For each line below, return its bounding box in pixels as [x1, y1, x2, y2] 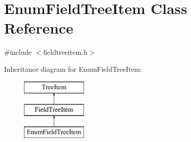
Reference [4, 18, 73, 38]
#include [4, 47, 32, 57]
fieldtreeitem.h [43, 47, 87, 57]
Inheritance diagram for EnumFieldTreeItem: [4, 63, 142, 74]
